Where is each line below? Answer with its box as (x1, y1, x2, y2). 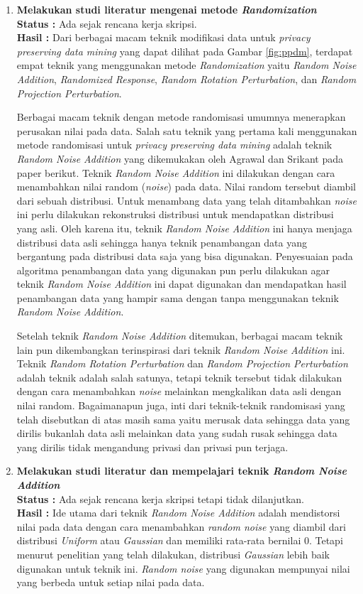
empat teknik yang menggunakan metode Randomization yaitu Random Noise (16, 58, 357, 72)
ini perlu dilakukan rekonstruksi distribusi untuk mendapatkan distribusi (16, 207, 334, 222)
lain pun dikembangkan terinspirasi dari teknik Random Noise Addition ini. (16, 342, 345, 357)
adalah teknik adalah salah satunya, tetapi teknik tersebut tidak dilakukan (16, 369, 342, 384)
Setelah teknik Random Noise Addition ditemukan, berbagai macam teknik (16, 328, 343, 343)
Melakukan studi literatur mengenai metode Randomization (16, 2, 317, 16)
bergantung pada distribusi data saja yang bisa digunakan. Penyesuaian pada (16, 249, 353, 264)
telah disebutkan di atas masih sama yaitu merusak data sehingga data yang (16, 411, 350, 426)
